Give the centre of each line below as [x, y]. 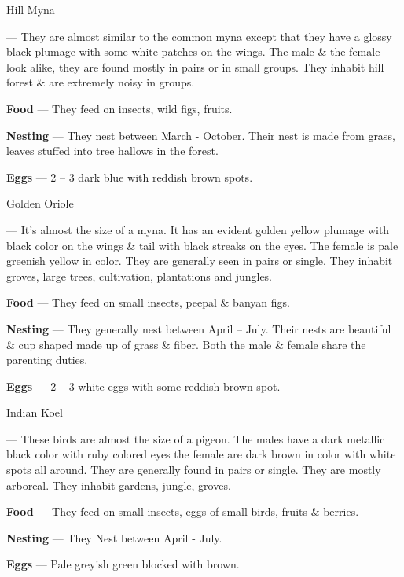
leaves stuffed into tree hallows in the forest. [112, 151]
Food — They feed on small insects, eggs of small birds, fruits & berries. [183, 511]
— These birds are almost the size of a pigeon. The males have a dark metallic [196, 438]
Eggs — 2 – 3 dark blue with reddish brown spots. [130, 176]
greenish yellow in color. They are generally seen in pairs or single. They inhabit [200, 261]
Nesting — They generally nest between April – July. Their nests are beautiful [199, 328]
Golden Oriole [40, 203]
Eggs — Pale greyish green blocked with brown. [123, 564]
